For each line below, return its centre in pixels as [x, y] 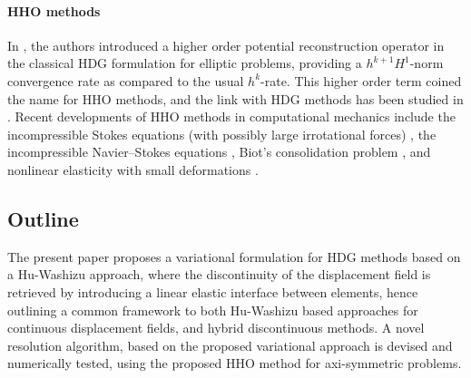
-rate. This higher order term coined [361, 80]
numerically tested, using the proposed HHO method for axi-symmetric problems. [235, 363]
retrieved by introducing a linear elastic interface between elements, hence [213, 291]
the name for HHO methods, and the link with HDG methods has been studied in [235, 98]
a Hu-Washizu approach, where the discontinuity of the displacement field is [219, 274]
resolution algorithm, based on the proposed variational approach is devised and [230, 345]
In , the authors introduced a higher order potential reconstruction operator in [226, 45]
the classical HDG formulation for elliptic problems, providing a [185, 63]
